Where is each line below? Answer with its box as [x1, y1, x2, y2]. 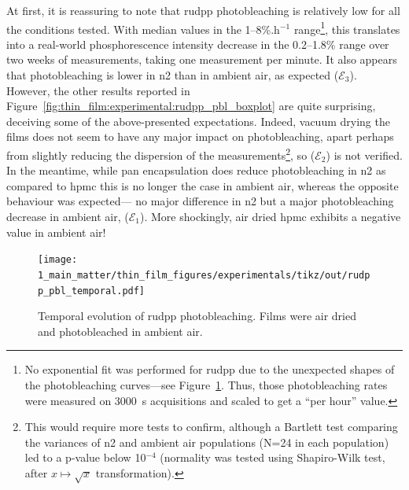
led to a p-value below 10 [24, 449, 146, 466]
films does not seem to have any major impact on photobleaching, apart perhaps [6, 128, 394, 145]
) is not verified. [326, 146, 403, 163]
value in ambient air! [6, 223, 106, 240]
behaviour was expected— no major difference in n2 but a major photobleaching [6, 193, 394, 209]
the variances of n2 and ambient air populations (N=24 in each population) [24, 433, 389, 450]
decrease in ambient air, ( [6, 208, 129, 225]
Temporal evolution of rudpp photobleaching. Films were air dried [38, 308, 356, 324]
